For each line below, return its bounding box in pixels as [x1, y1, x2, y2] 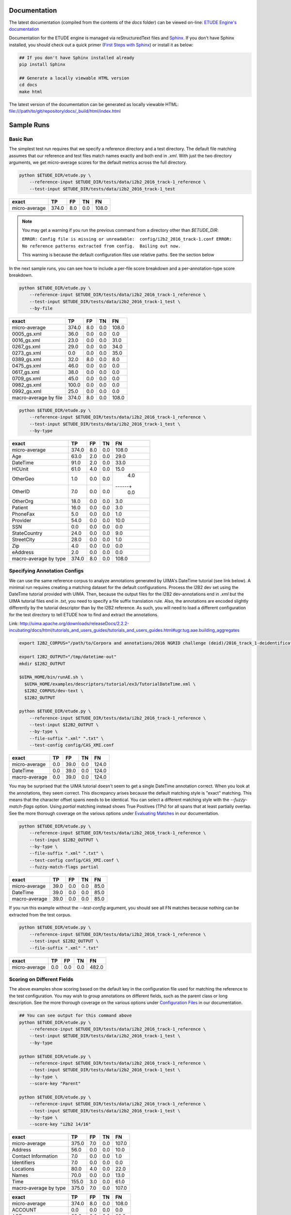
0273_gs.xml [12, 350, 41, 357]
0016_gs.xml [12, 337, 41, 344]
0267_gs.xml [12, 343, 41, 350]
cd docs [19, 82, 37, 87]
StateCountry [12, 530, 43, 537]
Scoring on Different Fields [9, 976, 74, 983]
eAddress [12, 549, 34, 555]
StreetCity [12, 536, 35, 543]
